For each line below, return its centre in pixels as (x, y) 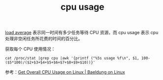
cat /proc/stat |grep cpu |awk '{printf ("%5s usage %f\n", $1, (72, 58)
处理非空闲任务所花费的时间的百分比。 (44, 39)
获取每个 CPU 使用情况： (30, 49)
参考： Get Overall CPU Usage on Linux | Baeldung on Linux (65, 72)
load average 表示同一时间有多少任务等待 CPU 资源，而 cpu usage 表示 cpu (82, 33)
